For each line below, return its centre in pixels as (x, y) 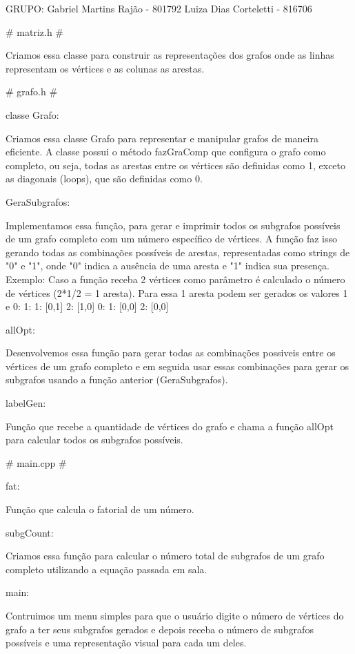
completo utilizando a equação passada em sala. (106, 569)
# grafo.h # (32, 92)
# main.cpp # (36, 462)
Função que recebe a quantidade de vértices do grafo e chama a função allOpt (170, 426)
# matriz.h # (35, 31)
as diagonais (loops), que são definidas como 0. (104, 179)
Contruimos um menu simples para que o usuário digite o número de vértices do (175, 615)
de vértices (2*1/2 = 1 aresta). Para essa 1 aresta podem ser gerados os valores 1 (177, 292)
